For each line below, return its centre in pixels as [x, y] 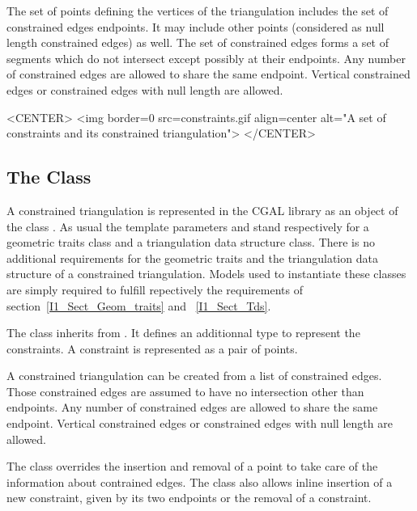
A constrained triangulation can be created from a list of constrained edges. [194, 376]
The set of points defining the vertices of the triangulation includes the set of [198, 11]
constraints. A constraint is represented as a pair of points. [152, 348]
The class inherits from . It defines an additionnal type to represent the [183, 333]
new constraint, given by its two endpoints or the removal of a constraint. [189, 498]
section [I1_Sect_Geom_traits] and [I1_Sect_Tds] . [139, 305]
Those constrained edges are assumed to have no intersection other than [185, 391]
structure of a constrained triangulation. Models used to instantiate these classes [206, 274]
